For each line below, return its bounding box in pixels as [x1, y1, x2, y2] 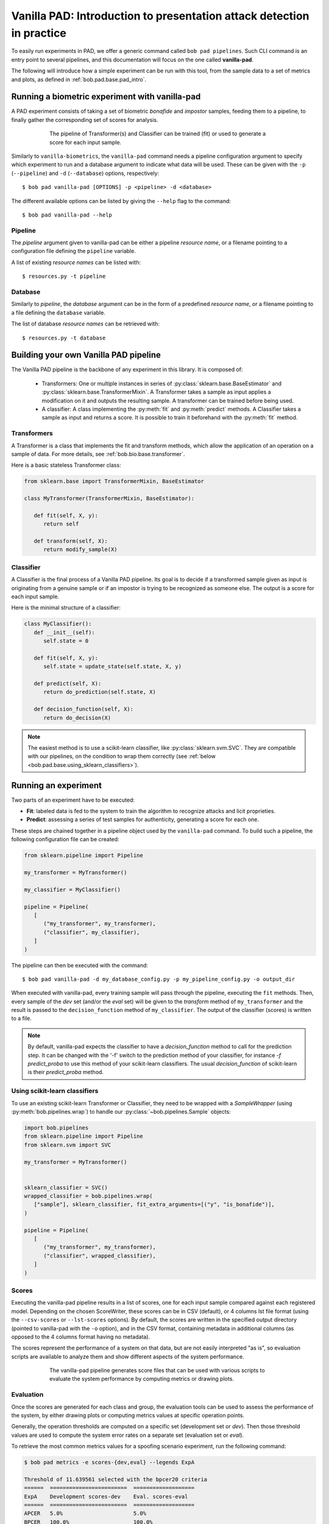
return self [43, 521, 79, 527]
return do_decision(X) [43, 714, 111, 721]
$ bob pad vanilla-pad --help [22, 211, 113, 218]
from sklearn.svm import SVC [24, 1141, 111, 1148]
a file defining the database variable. [11, 308, 106, 316]
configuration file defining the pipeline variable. [11, 247, 136, 255]
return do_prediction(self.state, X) [43, 689, 157, 696]
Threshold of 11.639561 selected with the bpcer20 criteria [24, 1476, 208, 1483]
